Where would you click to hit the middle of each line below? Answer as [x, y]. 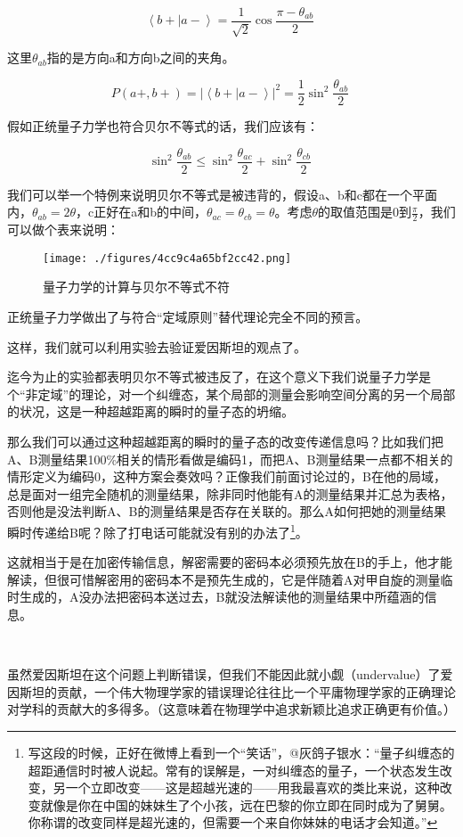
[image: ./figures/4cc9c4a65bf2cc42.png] [167, 258]
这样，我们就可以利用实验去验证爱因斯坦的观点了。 [157, 346]
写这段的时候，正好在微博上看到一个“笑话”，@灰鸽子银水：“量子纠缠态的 [241, 752]
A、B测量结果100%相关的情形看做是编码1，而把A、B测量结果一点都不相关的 [230, 459]
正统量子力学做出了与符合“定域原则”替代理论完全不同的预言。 [188, 317]
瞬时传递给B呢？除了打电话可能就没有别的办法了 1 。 [158, 530]
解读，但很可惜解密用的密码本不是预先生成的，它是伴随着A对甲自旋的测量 [224, 579]
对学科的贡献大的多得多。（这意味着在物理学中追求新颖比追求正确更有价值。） [231, 709]
